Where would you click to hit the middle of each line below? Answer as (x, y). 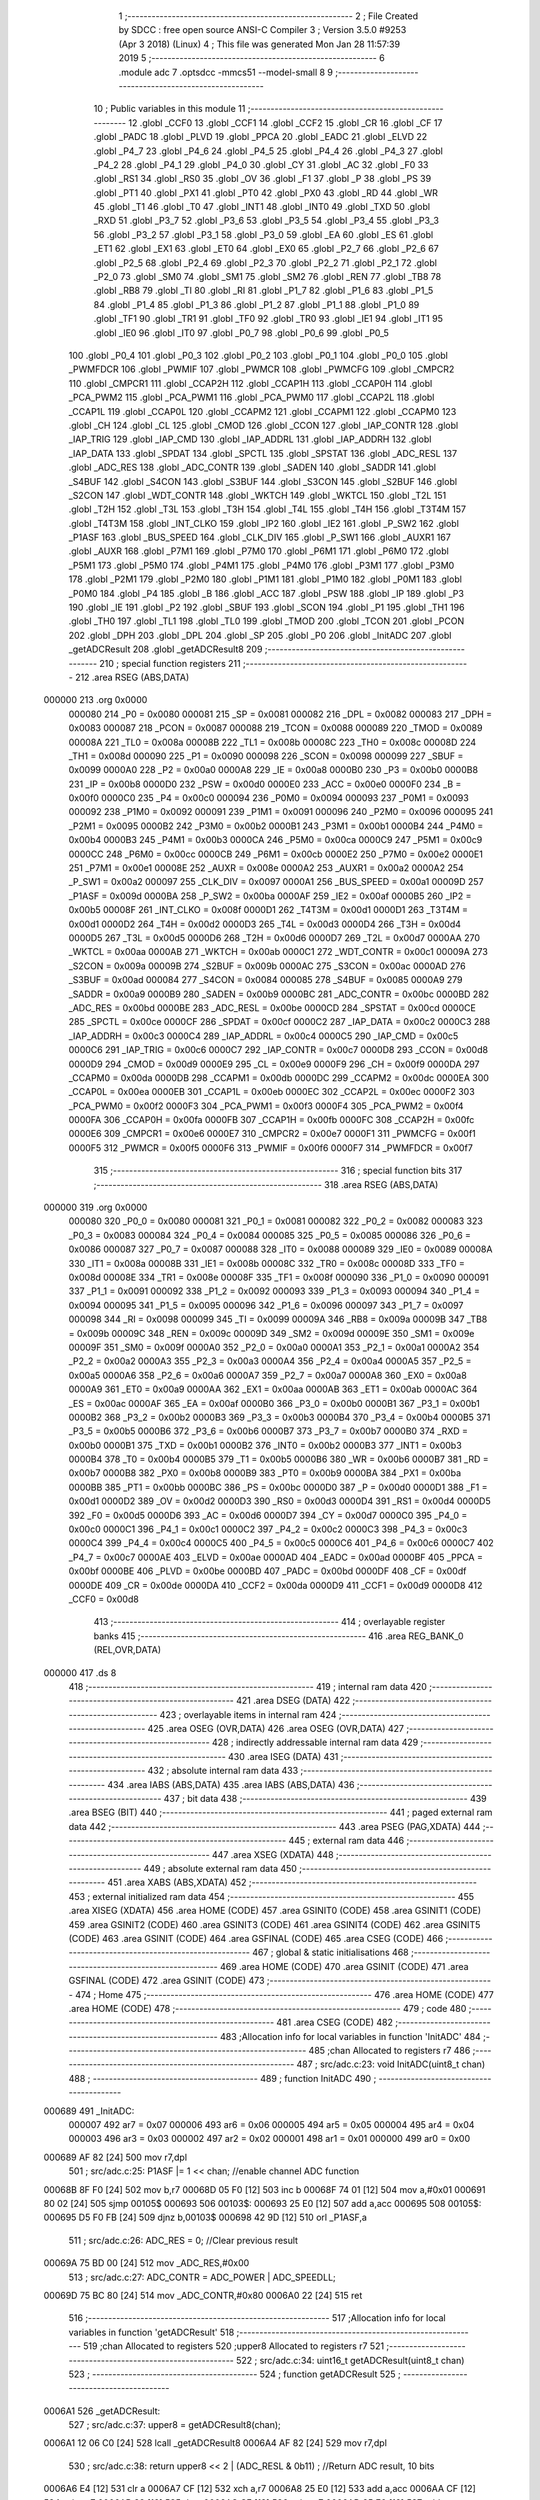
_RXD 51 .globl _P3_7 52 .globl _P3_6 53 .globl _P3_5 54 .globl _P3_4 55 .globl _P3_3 (266, 221)
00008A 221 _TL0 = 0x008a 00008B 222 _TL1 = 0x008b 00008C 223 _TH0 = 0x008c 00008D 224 (272, 742)
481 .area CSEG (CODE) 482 (335, 2022)
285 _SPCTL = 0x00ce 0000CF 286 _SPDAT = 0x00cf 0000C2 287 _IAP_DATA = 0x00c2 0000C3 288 (279, 1022)
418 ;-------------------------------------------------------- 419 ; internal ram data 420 (247, 1686)
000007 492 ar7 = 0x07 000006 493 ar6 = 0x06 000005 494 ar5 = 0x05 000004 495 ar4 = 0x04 (271, 2125)
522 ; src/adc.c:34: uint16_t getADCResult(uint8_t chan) (350, 2360)
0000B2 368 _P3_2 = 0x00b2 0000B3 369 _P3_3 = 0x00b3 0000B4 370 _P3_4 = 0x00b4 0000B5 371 (279, 1417)
